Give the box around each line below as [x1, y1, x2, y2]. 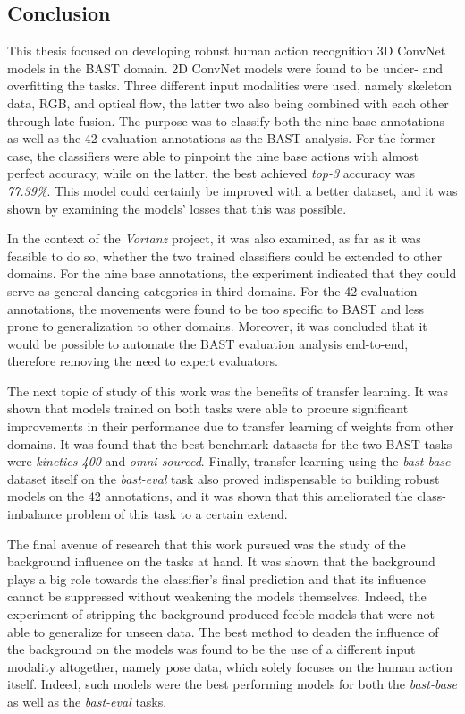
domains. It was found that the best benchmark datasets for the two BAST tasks [7, 434, 452, 453]
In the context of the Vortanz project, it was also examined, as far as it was [7, 229, 421, 248]
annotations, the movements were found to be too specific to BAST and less [7, 299, 425, 318]
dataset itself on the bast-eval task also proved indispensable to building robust [7, 469, 440, 488]
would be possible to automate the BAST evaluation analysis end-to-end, [7, 334, 409, 353]
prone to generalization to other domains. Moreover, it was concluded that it [7, 317, 427, 336]
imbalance [7, 505, 63, 523]
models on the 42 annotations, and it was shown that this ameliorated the [7, 487, 413, 506]
